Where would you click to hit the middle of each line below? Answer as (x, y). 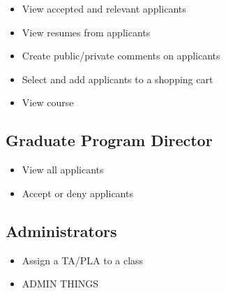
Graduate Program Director (109, 140)
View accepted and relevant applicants (104, 8)
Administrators (61, 230)
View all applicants (63, 170)
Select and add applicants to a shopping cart (118, 79)
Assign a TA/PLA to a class (83, 260)
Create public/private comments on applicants (121, 56)
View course (48, 102)
